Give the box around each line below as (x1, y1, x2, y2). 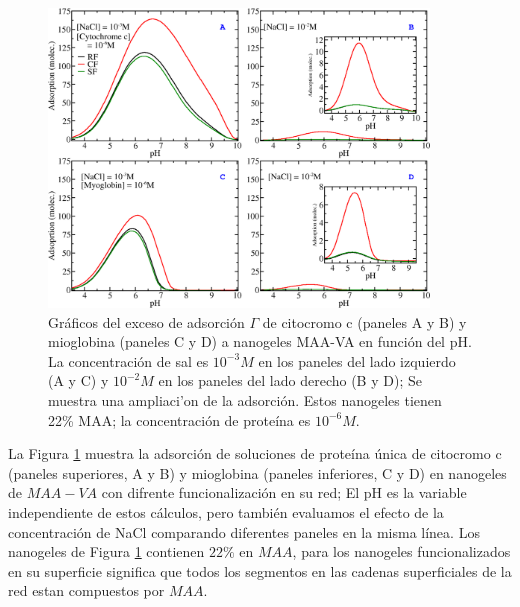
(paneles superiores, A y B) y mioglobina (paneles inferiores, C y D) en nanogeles (8, 462, 507, 483)
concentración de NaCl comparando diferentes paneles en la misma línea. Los (8, 521, 480, 542)
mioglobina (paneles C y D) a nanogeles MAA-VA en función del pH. (48, 331, 472, 352)
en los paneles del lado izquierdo (258, 350, 456, 371)
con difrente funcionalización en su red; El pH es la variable (101, 482, 467, 503)
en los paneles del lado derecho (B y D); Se (158, 370, 422, 391)
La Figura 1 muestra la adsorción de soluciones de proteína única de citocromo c (8, 443, 502, 464)
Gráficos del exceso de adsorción (48, 311, 245, 332)
